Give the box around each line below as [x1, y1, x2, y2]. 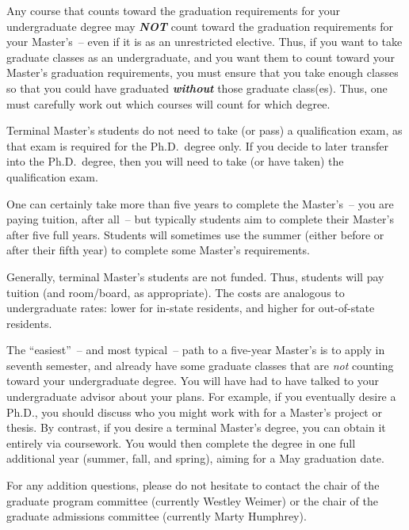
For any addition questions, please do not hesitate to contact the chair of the [6, 477, 380, 494]
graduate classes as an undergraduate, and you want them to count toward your [6, 48, 396, 65]
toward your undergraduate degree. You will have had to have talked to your [6, 372, 380, 389]
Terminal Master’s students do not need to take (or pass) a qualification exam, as [6, 122, 403, 139]
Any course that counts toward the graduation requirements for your [6, 2, 340, 18]
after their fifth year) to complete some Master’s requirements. [6, 242, 310, 258]
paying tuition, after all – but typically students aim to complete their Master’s [6, 211, 394, 227]
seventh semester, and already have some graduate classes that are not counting [6, 357, 394, 373]
